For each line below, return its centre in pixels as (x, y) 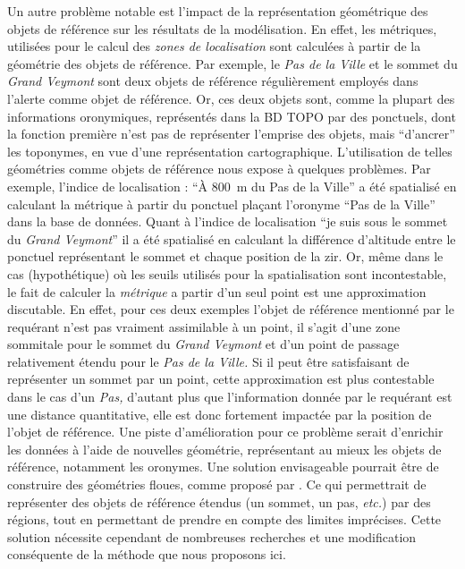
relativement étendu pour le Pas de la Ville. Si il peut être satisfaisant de (208, 361)
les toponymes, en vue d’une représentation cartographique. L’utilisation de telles (230, 151)
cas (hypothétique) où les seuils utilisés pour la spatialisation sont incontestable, (227, 273)
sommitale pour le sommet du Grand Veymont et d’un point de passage (203, 344)
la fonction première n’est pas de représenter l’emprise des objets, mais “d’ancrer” (231, 134)
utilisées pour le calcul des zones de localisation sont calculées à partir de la (214, 46)
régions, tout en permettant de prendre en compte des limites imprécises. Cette (224, 519)
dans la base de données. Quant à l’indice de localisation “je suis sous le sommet (228, 221)
